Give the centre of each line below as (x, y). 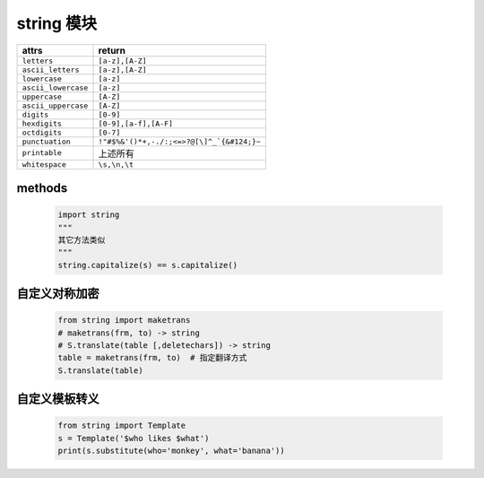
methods (42, 188)
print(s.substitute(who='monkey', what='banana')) (172, 451)
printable (42, 153)
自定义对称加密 (58, 294)
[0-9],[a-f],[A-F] (136, 123)
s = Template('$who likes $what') (134, 438)
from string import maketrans (124, 320)
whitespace (44, 165)
